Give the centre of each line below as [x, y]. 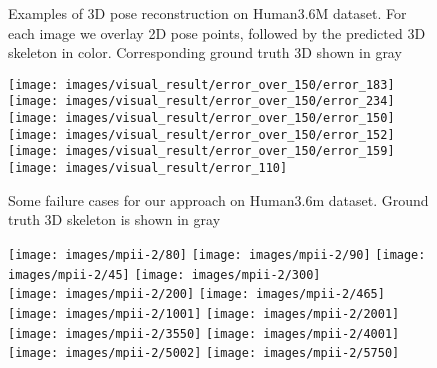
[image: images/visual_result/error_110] [148, 168]
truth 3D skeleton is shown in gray [114, 219]
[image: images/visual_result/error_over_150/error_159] [201, 151]
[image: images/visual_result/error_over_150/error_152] [201, 134]
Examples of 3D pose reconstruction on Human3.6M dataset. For [207, 13]
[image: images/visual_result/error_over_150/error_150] [201, 118]
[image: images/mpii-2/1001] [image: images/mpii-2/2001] [204, 313]
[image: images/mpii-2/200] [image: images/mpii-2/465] [196, 294]
